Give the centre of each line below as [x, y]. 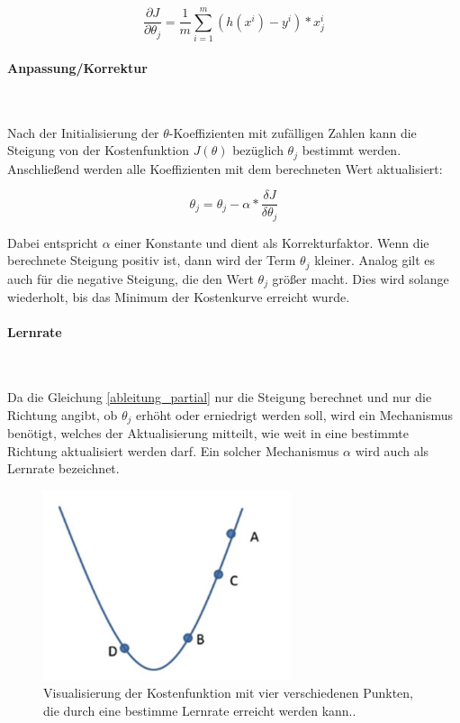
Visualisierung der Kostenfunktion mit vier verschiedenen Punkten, [228, 693]
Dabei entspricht [53, 242]
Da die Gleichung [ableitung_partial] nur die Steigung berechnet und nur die [220, 397]
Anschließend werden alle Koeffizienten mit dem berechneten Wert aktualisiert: [225, 168]
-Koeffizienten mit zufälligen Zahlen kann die [293, 132]
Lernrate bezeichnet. [63, 468]
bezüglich [258, 150]
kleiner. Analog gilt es [375, 260]
